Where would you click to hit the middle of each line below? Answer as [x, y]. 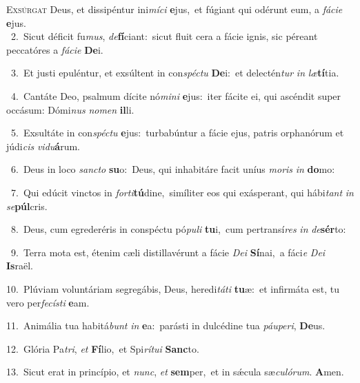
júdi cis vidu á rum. [43, 146]
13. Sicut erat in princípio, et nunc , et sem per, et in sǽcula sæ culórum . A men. [175, 372]
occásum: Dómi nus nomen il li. [70, 109]
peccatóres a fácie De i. [55, 49]
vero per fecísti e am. [48, 302]
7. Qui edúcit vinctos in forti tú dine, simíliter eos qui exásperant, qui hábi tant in [182, 192]
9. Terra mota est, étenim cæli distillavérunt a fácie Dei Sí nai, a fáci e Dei [168, 252]
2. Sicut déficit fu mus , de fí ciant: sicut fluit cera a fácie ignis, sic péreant [164, 36]
